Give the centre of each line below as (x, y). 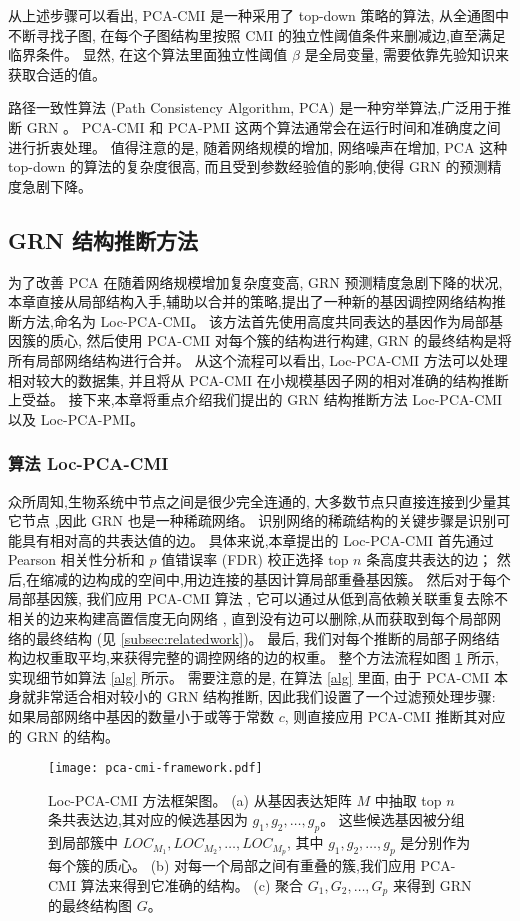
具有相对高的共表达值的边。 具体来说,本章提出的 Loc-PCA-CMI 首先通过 (257, 539)
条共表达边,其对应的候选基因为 (148, 819)
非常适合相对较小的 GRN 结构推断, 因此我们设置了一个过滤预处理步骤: (265, 696)
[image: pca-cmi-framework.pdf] (155, 768)
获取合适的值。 (57, 73)
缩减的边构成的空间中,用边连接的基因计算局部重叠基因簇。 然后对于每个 (275, 578)
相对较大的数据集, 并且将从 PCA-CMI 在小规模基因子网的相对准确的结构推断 (258, 379)
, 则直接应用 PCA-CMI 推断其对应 (395, 716)
